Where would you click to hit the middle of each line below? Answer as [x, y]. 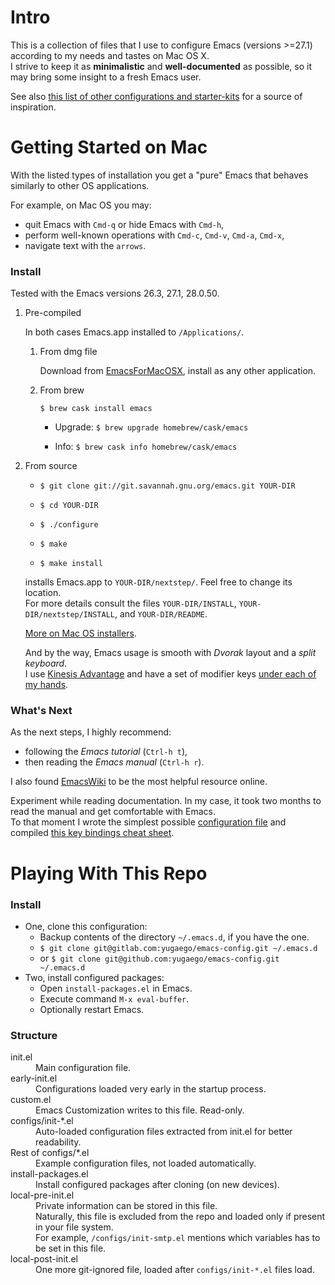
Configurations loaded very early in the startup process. [151, 1089]
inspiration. [33, 107]
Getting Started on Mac [109, 147]
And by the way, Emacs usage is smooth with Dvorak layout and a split [170, 653]
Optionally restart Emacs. [92, 1009]
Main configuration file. [83, 1068]
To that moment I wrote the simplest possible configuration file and [148, 822]
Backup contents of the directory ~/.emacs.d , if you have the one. [174, 937]
